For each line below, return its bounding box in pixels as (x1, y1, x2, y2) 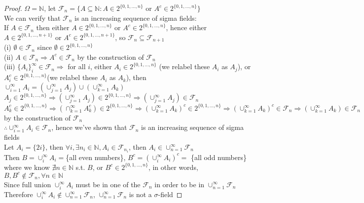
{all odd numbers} (191, 152, 247, 162)
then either (36, 22, 70, 33)
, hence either (166, 22, 207, 33)
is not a (129, 189, 152, 199)
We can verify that (4, 12, 61, 23)
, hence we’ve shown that (51, 122, 127, 132)
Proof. (4, 3, 22, 13)
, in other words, (148, 162, 198, 172)
